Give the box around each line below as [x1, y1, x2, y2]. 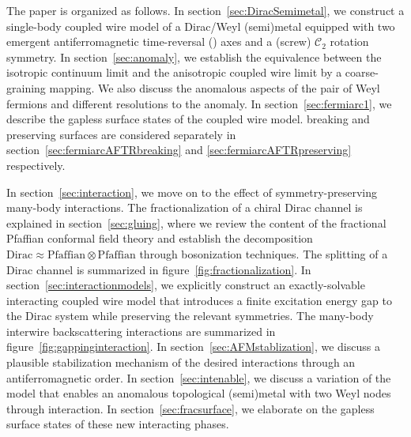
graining [6, 79, 46, 96]
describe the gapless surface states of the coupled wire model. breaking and [6, 111, 370, 127]
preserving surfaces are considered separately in [6, 126, 236, 142]
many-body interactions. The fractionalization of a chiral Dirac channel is [6, 199, 363, 216]
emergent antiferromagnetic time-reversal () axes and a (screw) [6, 33, 311, 50]
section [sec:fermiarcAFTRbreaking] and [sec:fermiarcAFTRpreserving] [6, 141, 352, 158]
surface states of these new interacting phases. [6, 416, 229, 432]
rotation [330, 33, 369, 50]
